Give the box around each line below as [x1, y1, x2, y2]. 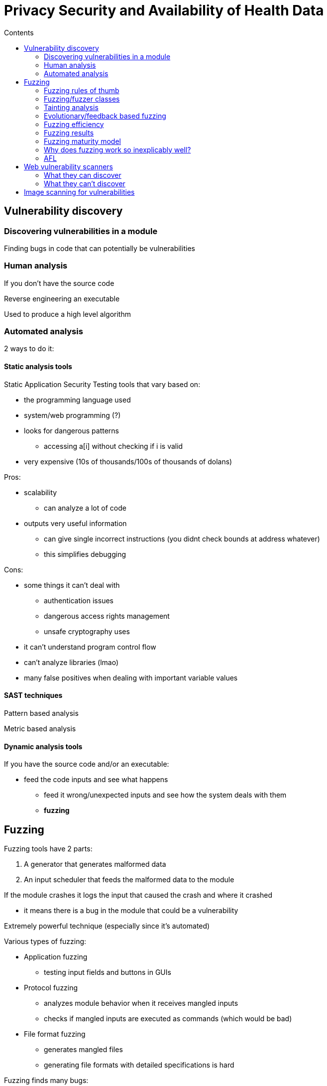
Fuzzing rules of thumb [44, 86, 119, 95]
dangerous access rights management [44, 611, 170, 620]
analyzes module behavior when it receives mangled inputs [44, 998, 238, 1007]
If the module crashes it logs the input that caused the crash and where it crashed [4, 890, 273, 899]
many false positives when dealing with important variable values [24, 673, 238, 682]
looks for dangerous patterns [24, 426, 119, 435]
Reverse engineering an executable [4, 294, 120, 303]
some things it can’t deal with [24, 580, 120, 589]
